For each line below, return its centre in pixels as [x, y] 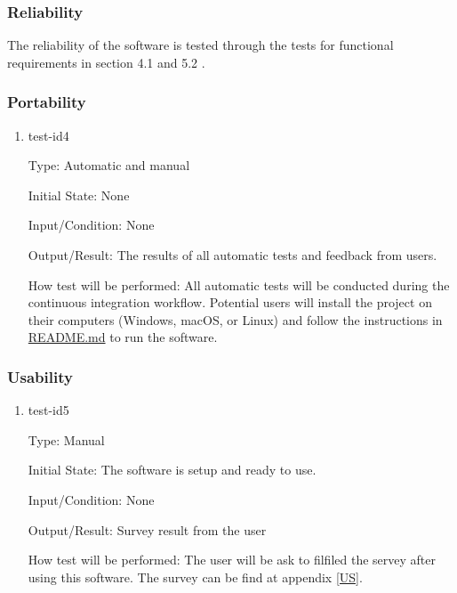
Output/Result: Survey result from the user [147, 529]
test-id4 [48, 135]
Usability [40, 376]
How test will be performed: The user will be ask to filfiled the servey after [232, 560]
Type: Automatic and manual [109, 165]
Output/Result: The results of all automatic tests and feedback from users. [233, 255]
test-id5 [48, 410]
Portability [47, 102]
